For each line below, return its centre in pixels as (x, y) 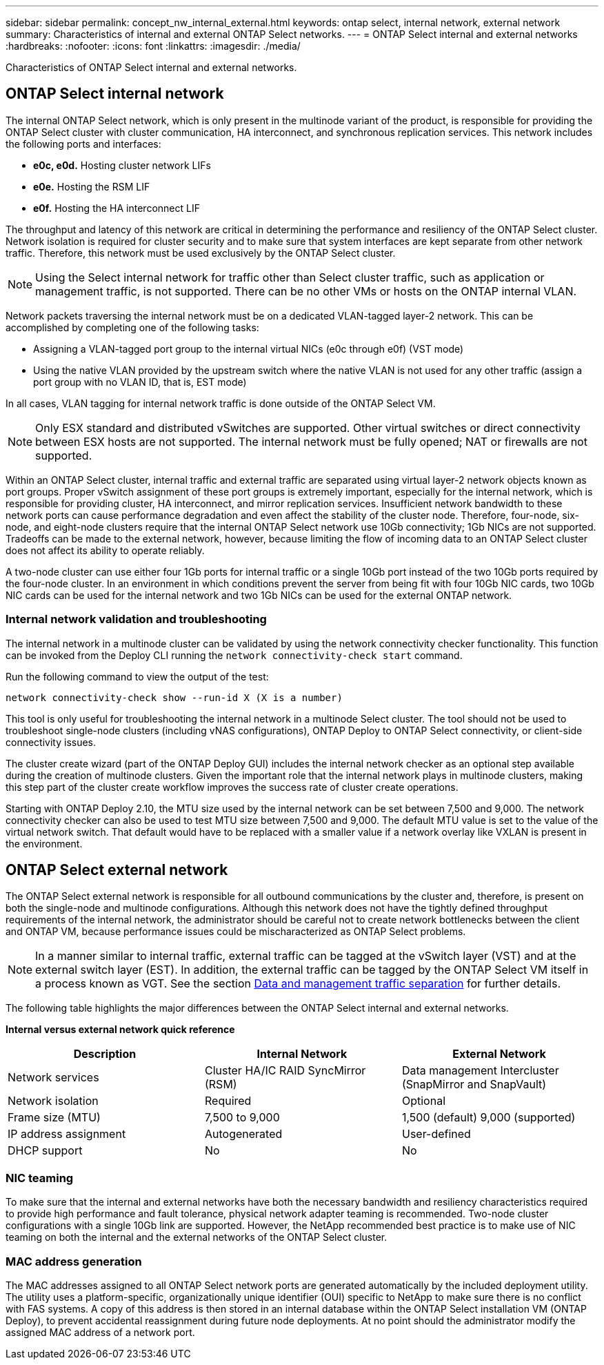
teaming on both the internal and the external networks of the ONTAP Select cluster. (197, 1237)
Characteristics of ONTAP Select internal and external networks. (151, 67)
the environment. (44, 843)
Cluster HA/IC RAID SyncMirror (285, 1071)
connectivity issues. (51, 742)
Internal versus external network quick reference (120, 1030)
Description (105, 1054)
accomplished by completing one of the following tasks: (132, 327)
